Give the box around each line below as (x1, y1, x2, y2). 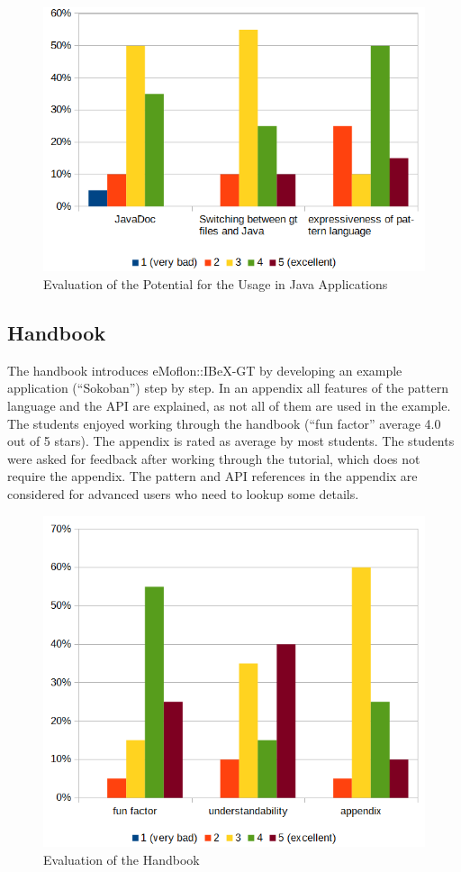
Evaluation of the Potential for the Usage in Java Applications (43, 275, 388, 294)
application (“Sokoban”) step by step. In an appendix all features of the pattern (7, 378, 448, 397)
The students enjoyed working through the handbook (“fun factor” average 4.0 (7, 413, 441, 432)
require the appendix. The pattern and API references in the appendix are (7, 467, 418, 486)
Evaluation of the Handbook (43, 849, 200, 868)
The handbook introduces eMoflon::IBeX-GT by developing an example (7, 360, 402, 379)
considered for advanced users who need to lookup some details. (7, 485, 359, 504)
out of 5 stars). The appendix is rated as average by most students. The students (7, 431, 455, 450)
